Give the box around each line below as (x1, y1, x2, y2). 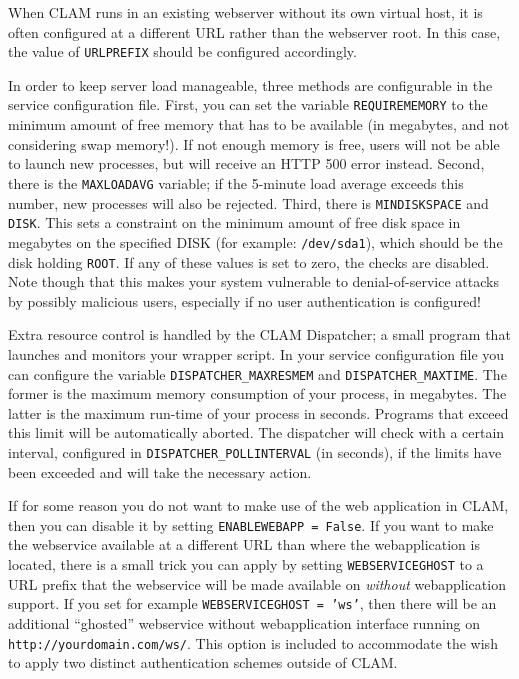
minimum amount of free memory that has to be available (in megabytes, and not (8, 114, 510, 135)
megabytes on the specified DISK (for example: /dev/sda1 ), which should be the (8, 231, 503, 252)
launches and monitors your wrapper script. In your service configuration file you (8, 343, 505, 364)
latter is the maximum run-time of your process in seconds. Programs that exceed (8, 402, 509, 423)
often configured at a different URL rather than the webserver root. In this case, (8, 21, 501, 42)
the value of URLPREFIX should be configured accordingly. (8, 41, 357, 62)
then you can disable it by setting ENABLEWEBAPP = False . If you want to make (8, 514, 494, 535)
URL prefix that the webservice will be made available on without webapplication (8, 573, 506, 594)
